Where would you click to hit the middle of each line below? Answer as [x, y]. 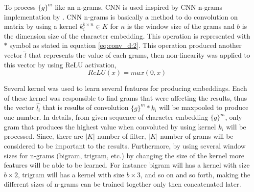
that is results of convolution [86, 107]
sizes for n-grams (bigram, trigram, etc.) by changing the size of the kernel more [124, 155]
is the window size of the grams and [181, 26]
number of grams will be [197, 136]
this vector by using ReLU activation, [60, 64]
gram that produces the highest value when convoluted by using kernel [110, 126]
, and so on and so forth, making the [196, 174]
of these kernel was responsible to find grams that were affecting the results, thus [126, 97]
